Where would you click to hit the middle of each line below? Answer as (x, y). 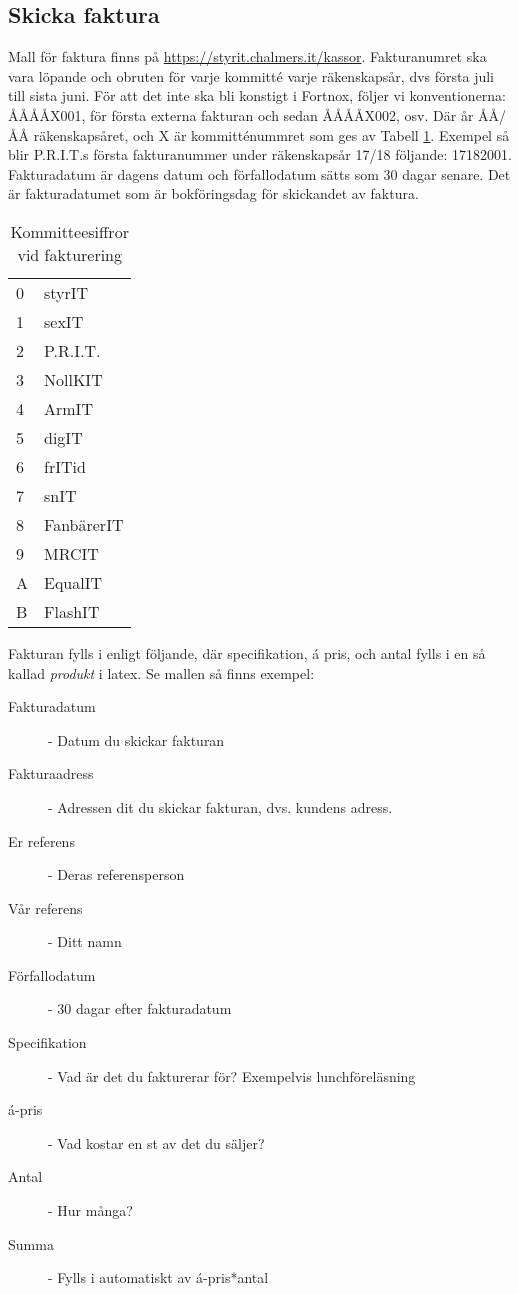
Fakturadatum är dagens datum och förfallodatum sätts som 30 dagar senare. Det (259, 173)
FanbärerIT (84, 524)
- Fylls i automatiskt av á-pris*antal (158, 1277)
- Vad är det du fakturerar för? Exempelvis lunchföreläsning (232, 1075)
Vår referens (45, 907)
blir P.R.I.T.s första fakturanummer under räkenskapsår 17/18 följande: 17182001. (260, 154)
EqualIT (73, 582)
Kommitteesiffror (69, 231)
